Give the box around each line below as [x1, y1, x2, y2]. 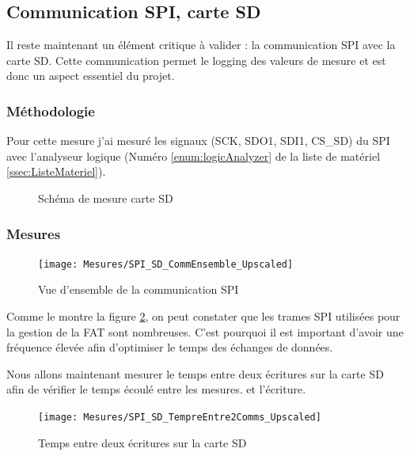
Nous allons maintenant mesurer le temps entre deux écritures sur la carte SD [6, 365, 384, 382]
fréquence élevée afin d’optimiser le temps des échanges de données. [6, 339, 333, 355]
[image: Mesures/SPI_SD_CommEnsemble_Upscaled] [38, 258, 294, 270]
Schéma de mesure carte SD [38, 189, 173, 206]
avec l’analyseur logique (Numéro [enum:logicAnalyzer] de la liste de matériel [6, 147, 381, 164]
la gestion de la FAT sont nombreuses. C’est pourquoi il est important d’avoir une [6, 323, 404, 340]
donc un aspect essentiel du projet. [6, 67, 175, 84]
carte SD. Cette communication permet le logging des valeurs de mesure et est [6, 51, 386, 68]
